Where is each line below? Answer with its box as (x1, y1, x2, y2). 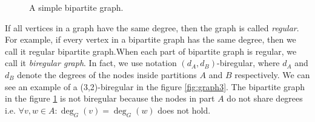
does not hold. (157, 103, 211, 116)
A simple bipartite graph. (29, 1, 124, 13)
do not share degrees (227, 92, 303, 105)
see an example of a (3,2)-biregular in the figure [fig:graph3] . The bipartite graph (5, 80, 305, 93)
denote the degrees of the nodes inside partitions (17, 68, 197, 81)
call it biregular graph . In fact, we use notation (5, 56, 177, 69)
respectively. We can (234, 68, 310, 81)
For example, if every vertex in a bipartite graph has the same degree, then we (5, 33, 296, 46)
